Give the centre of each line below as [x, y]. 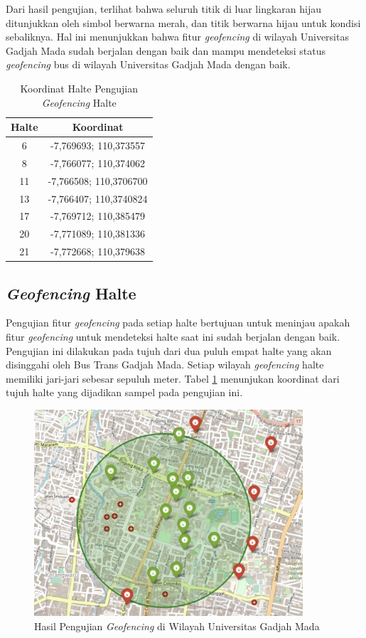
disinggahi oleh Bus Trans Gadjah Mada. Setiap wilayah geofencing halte [165, 365]
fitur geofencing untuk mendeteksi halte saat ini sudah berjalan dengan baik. [173, 336]
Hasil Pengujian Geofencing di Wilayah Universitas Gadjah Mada [177, 626]
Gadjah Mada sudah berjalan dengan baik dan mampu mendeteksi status [166, 50]
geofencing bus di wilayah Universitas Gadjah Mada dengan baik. [148, 64]
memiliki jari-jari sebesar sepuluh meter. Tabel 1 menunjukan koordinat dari [173, 378]
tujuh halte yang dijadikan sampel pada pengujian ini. [124, 392]
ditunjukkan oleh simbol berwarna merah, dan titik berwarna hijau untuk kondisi [183, 22]
